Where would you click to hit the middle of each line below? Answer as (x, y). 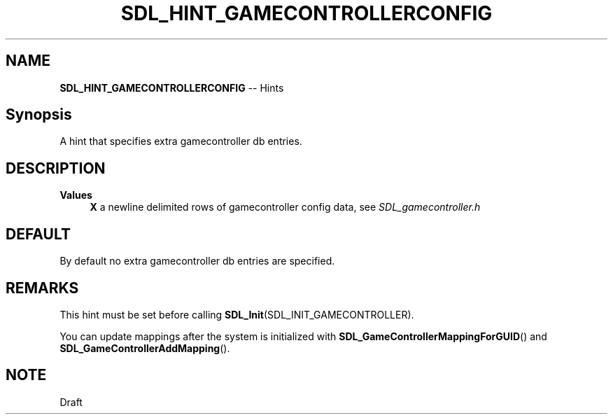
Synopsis (39, 115)
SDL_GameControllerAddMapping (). (145, 348)
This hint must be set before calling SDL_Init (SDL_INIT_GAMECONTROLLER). (237, 314)
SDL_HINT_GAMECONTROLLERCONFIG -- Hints (172, 87)
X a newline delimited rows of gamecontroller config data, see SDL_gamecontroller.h (285, 207)
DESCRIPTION (56, 168)
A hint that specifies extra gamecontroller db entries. (181, 141)
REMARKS (42, 288)
